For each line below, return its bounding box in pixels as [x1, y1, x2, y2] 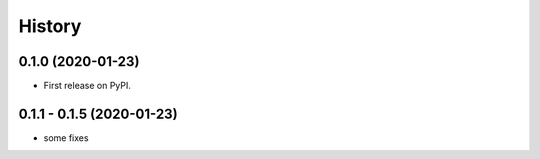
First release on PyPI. [43, 80, 132, 92]
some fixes [43, 131, 89, 144]
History [18, 15, 82, 37]
